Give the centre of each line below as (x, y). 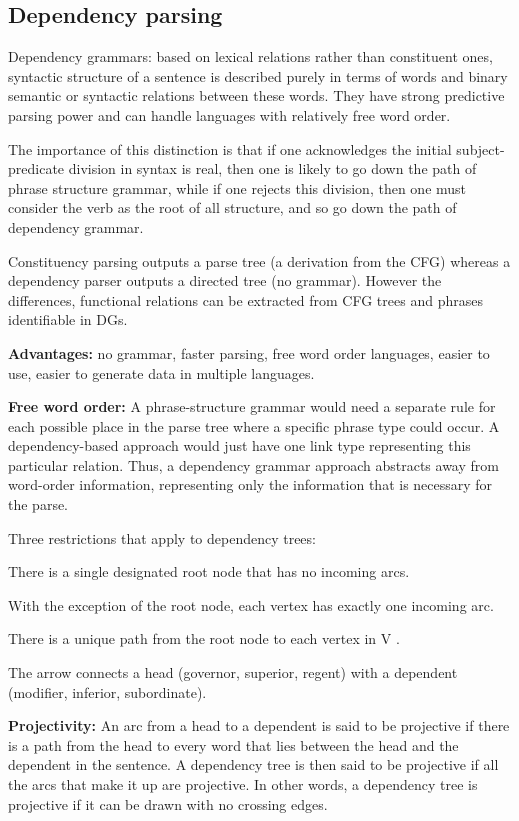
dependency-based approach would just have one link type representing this (239, 445)
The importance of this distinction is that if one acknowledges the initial (230, 148)
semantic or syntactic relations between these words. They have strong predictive (256, 95)
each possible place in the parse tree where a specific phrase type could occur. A (254, 425)
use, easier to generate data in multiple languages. (161, 372)
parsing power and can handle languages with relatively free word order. (229, 114)
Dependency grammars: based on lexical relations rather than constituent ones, (250, 56)
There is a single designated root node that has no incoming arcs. (209, 571)
